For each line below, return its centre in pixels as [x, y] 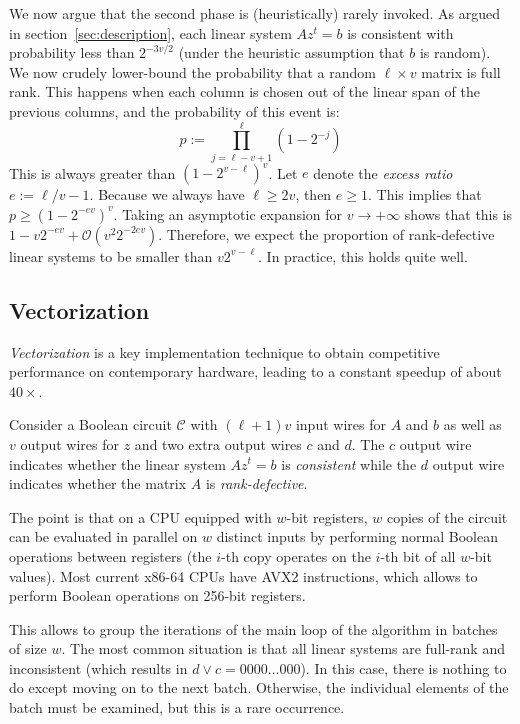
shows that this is [458, 213]
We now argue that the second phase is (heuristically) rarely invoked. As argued [254, 13]
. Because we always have [167, 194]
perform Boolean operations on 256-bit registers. [157, 595]
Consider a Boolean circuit [90, 424]
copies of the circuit [447, 516]
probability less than [72, 52]
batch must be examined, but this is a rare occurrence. [177, 707]
